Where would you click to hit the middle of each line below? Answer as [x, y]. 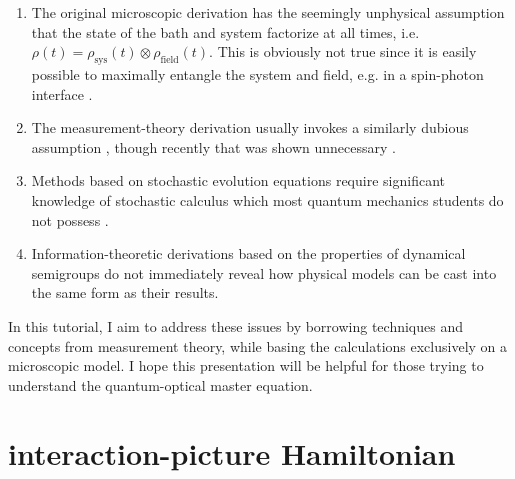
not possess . [70, 219]
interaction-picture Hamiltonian [232, 453]
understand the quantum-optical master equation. [160, 384]
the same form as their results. [125, 292]
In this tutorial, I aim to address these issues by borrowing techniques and [235, 325]
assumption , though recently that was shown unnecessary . [213, 146]
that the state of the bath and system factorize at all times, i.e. [225, 31]
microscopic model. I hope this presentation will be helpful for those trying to [246, 365]
